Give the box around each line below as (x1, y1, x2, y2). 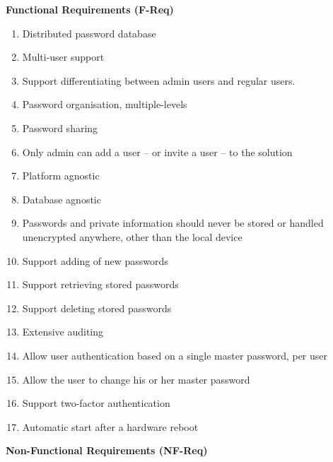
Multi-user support (22, 49, 105, 64)
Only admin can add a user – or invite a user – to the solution (22, 144, 293, 159)
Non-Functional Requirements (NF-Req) (6, 443, 208, 458)
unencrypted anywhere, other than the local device (22, 229, 243, 244)
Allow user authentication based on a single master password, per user (22, 348, 328, 362)
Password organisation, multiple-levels (22, 97, 187, 112)
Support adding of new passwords (22, 253, 168, 268)
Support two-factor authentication (22, 396, 170, 410)
